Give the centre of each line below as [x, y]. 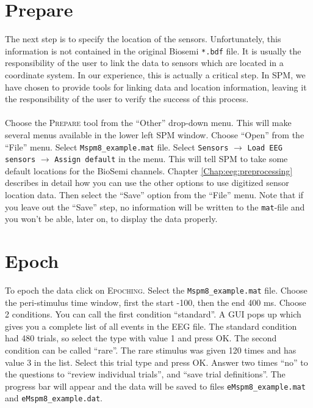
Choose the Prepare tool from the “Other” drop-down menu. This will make [148, 123]
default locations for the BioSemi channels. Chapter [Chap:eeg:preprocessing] [149, 170]
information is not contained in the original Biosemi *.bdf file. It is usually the [153, 50]
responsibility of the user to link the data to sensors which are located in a [144, 63]
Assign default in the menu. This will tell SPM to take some [171, 159]
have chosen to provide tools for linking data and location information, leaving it [156, 87]
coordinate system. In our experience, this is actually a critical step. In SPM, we [155, 74]
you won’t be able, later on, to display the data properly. [111, 219]
